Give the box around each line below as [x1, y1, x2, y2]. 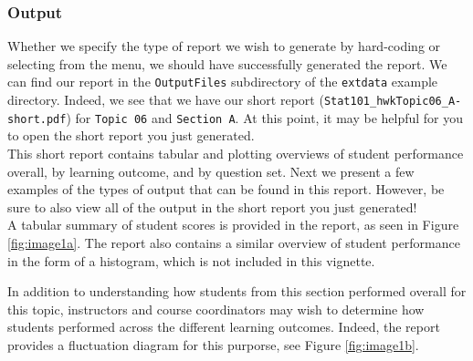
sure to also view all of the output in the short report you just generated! [7, 197, 417, 216]
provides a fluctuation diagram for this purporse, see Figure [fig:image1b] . [7, 335, 419, 354]
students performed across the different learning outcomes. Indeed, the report [7, 317, 440, 336]
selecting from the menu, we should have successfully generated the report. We [7, 54, 447, 73]
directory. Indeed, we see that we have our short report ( [7, 90, 324, 109]
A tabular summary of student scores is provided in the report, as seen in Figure [7, 215, 459, 234]
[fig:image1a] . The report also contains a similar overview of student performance [7, 232, 460, 252]
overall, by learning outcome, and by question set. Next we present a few [7, 161, 415, 180]
